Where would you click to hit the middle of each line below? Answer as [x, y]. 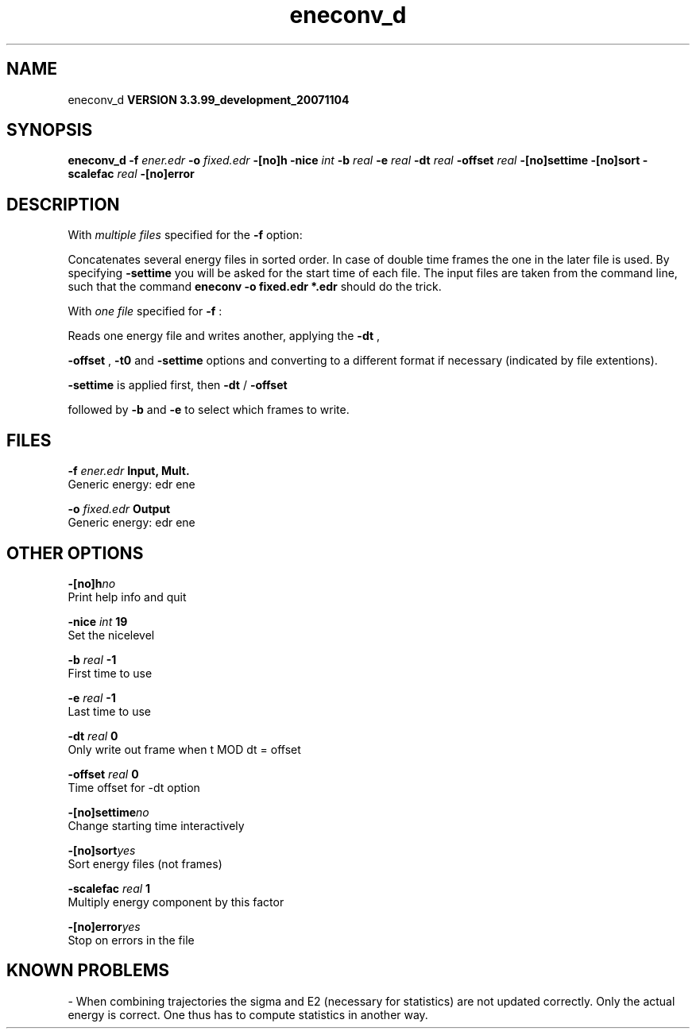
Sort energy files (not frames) [145, 863]
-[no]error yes [104, 926]
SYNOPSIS [50, 130]
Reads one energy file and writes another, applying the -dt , [224, 336]
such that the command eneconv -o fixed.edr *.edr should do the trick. [255, 287]
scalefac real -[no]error [131, 174]
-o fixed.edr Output [119, 509]
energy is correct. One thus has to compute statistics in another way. [248, 1014]
